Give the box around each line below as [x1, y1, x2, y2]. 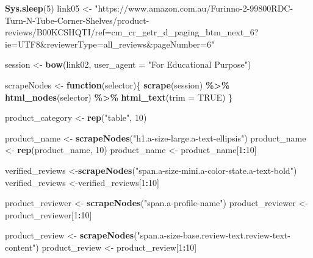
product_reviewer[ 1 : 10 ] [5, 208, 92, 221]
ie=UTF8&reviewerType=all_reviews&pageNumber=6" [5, 37, 215, 50]
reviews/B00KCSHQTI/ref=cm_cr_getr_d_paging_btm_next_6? [5, 26, 259, 38]
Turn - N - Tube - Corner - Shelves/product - [5, 13, 149, 26]
